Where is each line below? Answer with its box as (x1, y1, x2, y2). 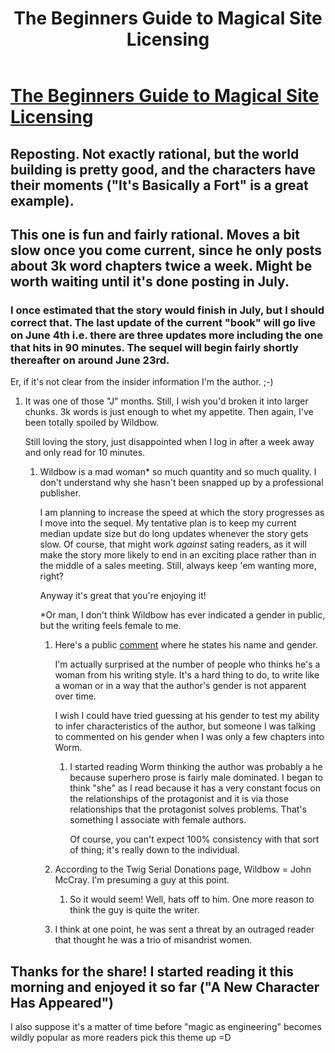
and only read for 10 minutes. (24, 447, 146, 459)
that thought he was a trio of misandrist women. (54, 934, 253, 946)
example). (10, 192, 75, 209)
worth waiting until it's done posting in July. (10, 273, 290, 290)
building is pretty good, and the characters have (10, 161, 317, 178)
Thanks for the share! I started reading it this (10, 963, 295, 980)
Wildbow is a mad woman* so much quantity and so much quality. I (39, 466, 317, 478)
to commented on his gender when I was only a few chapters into (54, 731, 325, 743)
